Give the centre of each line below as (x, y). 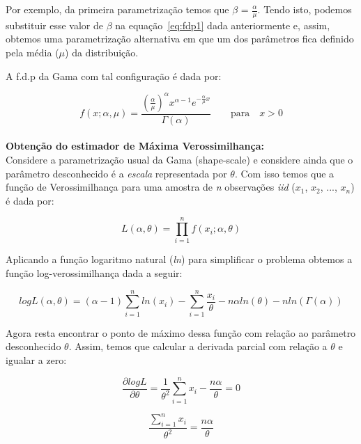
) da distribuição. (102, 53)
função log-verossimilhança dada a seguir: (94, 273)
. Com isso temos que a (284, 173)
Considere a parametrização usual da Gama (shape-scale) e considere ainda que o (179, 159)
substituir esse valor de (54, 25)
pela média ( (32, 53)
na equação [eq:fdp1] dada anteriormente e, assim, (223, 25)
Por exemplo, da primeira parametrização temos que (117, 9)
